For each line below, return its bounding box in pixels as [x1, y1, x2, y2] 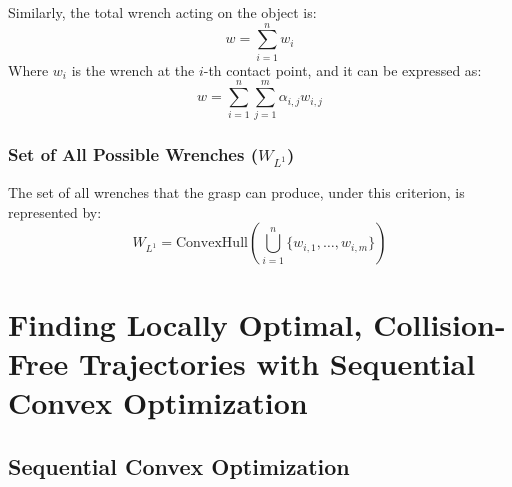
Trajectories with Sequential [79, 342, 476, 383]
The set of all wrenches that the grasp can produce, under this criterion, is [8, 182, 465, 203]
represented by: [8, 201, 102, 222]
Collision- [373, 303, 506, 344]
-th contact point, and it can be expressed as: [203, 59, 482, 80]
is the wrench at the [71, 59, 195, 80]
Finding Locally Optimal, [8, 303, 363, 344]
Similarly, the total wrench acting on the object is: [8, 2, 317, 22]
